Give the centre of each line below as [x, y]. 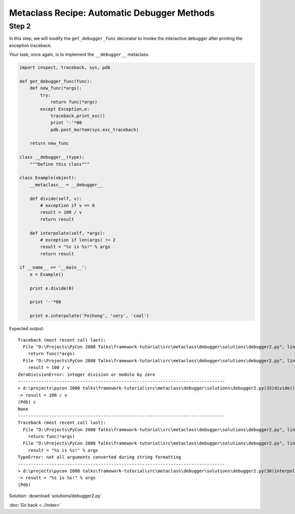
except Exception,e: [65, 109]
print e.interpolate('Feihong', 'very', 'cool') [89, 316]
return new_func [49, 143]
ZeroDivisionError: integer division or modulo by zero [87, 374]
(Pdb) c [27, 402]
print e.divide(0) [52, 288]
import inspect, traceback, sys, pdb [65, 68]
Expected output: [27, 329]
